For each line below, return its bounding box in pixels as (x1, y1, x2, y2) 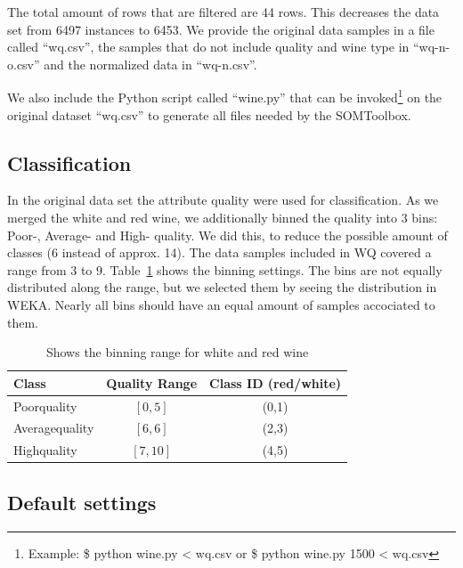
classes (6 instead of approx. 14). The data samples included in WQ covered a (7, 243, 432, 262)
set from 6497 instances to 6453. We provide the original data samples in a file (7, 20, 435, 38)
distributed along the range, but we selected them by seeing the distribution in (7, 278, 437, 296)
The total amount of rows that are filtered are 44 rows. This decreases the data (7, 3, 440, 20)
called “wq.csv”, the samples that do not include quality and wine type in (7, 37, 410, 56)
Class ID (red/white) (209, 373, 342, 392)
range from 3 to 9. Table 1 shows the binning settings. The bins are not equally (7, 260, 443, 279)
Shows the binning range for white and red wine (45, 343, 309, 361)
